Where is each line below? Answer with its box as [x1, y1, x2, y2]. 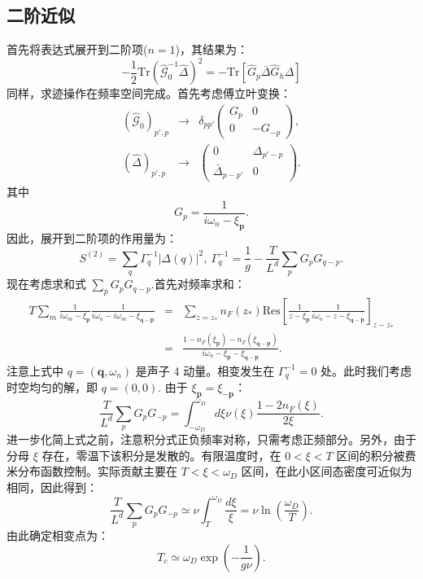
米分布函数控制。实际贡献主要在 [7, 463, 177, 480]
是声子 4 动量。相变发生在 [135, 362, 275, 379]
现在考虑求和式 [7, 275, 86, 292]
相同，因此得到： [7, 478, 98, 495]
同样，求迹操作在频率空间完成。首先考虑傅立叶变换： [7, 85, 291, 102]
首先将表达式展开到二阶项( [7, 41, 148, 58]
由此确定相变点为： [7, 527, 109, 544]
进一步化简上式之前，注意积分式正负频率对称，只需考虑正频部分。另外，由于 [7, 430, 416, 447]
